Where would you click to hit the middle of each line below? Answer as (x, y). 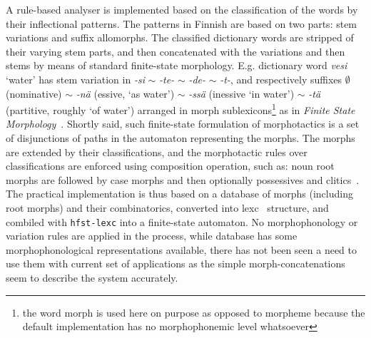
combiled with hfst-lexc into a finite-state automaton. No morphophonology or (182, 221)
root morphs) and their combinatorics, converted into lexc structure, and (167, 207)
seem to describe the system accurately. (92, 277)
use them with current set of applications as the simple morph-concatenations (176, 263)
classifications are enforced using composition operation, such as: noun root (170, 166)
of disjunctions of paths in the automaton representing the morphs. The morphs (181, 138)
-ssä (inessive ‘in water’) (242, 93)
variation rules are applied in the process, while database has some (152, 236)
